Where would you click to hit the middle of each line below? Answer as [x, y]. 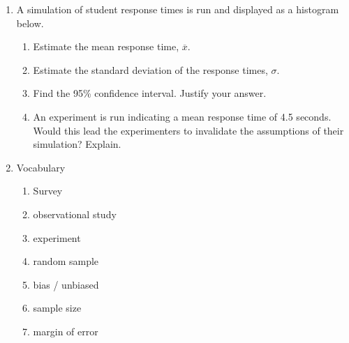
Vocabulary [41, 167]
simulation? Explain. [77, 144]
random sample [66, 261]
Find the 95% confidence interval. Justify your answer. [150, 93]
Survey [48, 191]
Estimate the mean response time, [106, 46]
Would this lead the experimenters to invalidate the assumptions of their [188, 130]
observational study [75, 214]
